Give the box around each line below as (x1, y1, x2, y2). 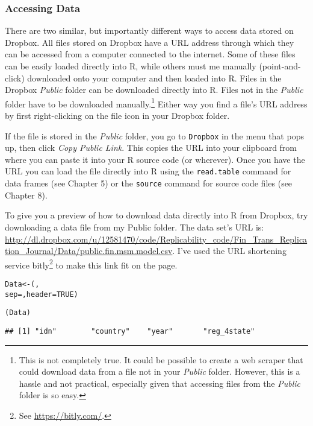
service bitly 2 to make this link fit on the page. (5, 256, 178, 271)
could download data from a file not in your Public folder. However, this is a (19, 365, 300, 378)
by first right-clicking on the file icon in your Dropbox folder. (5, 109, 230, 122)
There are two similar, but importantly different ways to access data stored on (5, 24, 294, 37)
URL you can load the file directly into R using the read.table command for (5, 165, 291, 177)
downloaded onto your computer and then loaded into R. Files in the (27, 71, 282, 84)
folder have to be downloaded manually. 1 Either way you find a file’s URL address (5, 95, 308, 110)
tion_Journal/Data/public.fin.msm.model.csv (5, 244, 173, 257)
